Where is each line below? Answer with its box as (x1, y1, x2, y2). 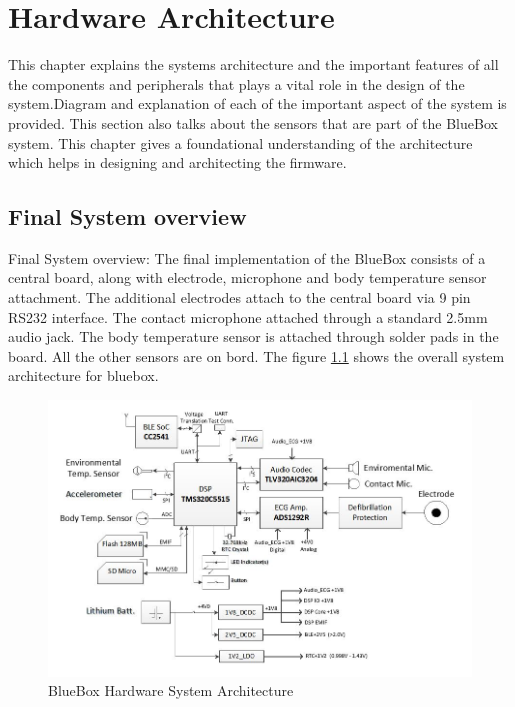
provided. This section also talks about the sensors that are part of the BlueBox (8, 112, 498, 133)
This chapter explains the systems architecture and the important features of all (8, 54, 499, 75)
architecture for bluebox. (8, 365, 159, 386)
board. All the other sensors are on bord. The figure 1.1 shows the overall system (8, 345, 505, 366)
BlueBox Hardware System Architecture (48, 680, 294, 701)
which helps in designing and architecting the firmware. (8, 152, 347, 173)
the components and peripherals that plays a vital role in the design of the (8, 73, 465, 94)
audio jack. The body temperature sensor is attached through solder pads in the (8, 326, 499, 347)
